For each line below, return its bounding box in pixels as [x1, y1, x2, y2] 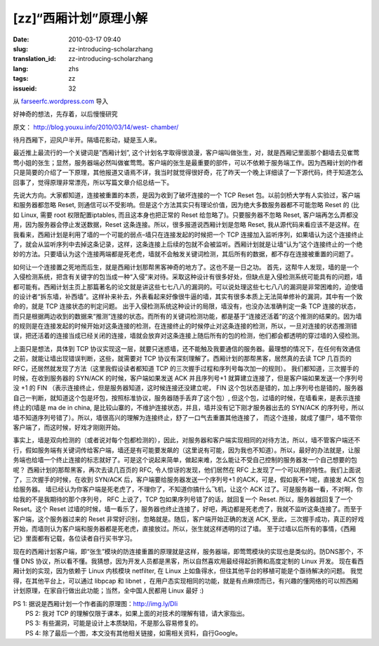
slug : [13, 44, 28, 53]
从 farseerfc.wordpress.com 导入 [13, 97, 109, 105]
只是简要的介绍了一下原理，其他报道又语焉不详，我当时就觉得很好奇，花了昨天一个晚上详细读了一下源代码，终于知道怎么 [13, 169, 364, 177]
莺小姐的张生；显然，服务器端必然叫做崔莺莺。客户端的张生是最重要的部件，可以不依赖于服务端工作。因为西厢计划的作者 [13, 158, 364, 166]
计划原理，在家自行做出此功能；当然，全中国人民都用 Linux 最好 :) [13, 586, 204, 595]
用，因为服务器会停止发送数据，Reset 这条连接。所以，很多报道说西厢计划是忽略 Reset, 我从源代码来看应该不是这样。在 [13, 220, 361, 229]
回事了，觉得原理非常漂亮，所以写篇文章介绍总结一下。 [13, 178, 173, 186]
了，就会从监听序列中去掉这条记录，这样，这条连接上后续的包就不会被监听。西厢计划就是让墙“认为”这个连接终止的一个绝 [13, 239, 363, 249]
